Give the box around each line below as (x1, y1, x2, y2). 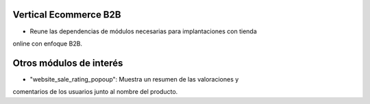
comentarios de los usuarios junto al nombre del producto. (12, 88, 178, 96)
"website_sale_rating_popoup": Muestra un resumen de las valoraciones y (29, 75, 239, 83)
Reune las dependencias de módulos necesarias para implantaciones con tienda (29, 27, 257, 35)
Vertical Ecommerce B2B (12, 9, 121, 20)
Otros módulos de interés (12, 57, 123, 69)
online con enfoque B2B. (12, 39, 82, 48)
